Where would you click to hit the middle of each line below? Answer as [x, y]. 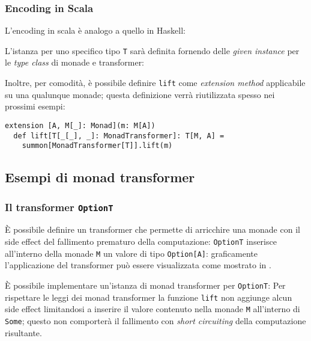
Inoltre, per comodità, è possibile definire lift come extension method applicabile [155, 83]
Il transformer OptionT [59, 207]
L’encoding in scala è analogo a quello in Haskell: [95, 30]
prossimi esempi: [35, 106]
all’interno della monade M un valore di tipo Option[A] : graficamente [131, 253]
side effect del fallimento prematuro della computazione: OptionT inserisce [141, 241]
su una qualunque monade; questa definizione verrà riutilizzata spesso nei [140, 94]
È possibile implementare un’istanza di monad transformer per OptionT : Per [145, 285]
